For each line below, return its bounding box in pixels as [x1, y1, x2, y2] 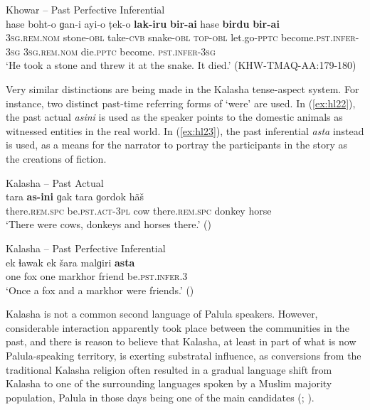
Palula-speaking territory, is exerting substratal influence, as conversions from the [6, 348, 361, 363]
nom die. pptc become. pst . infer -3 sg [60, 43, 216, 58]
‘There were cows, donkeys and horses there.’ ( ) [6, 217, 211, 232]
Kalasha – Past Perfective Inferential [6, 240, 166, 255]
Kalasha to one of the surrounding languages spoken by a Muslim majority [6, 376, 332, 391]
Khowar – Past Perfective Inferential [6, 2, 165, 16]
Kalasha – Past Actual [6, 175, 104, 190]
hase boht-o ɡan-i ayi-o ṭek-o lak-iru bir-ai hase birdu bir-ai [6, 16, 280, 31]
